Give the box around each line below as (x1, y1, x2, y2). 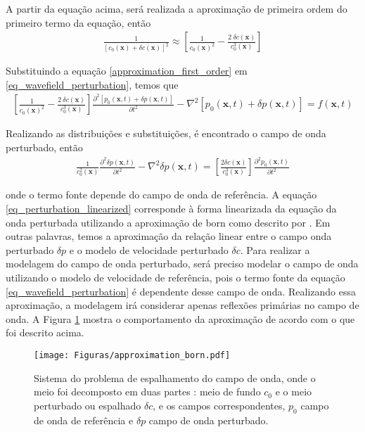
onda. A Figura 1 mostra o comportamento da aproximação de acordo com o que (6, 311, 355, 326)
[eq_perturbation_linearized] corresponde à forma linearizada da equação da (6, 201, 337, 216)
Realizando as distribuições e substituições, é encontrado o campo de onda (6, 126, 326, 141)
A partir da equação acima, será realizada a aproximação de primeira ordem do (6, 1, 347, 15)
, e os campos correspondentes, (153, 398, 286, 412)
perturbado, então (6, 139, 83, 154)
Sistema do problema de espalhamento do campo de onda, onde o (34, 370, 316, 385)
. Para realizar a (240, 242, 310, 257)
